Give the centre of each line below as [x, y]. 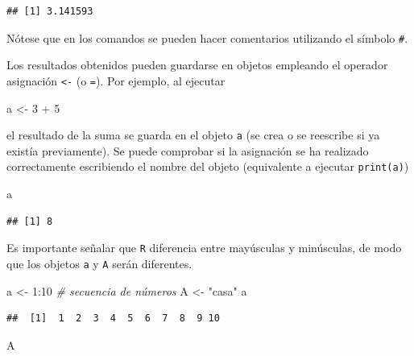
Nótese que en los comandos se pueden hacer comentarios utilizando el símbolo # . [207, 37]
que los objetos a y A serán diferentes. [99, 263]
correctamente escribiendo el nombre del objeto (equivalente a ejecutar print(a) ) [208, 166]
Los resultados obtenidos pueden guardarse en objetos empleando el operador [197, 65]
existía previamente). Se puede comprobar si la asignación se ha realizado [188, 150]
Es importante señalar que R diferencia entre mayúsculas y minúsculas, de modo [204, 248]
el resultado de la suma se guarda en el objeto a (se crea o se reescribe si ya [193, 135]
